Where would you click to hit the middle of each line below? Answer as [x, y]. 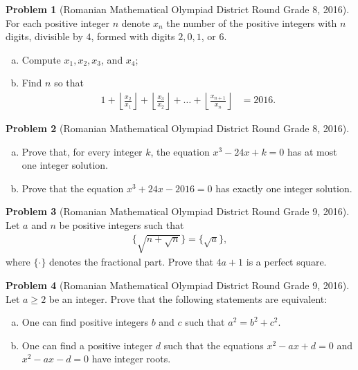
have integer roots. [131, 359]
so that [69, 83]
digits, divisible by [44, 36]
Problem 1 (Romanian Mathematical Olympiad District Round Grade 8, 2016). [178, 9]
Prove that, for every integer [82, 151]
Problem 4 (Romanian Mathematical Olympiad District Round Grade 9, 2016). [178, 285]
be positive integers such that [122, 224]
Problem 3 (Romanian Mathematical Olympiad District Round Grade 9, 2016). [178, 211]
